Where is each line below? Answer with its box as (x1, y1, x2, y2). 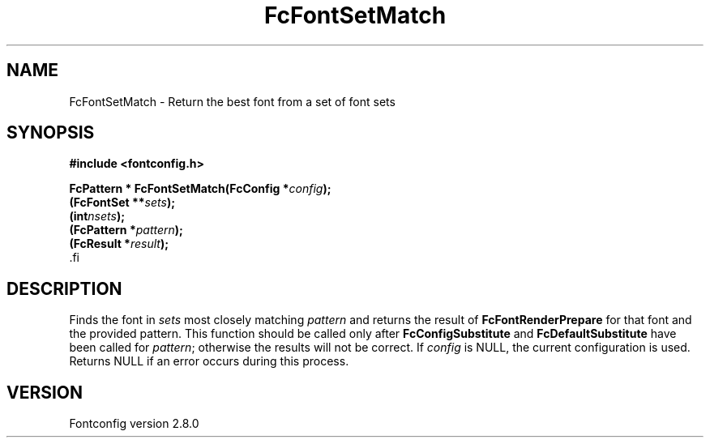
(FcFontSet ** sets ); (69, 195, 175, 210)
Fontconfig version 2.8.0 (69, 416, 199, 431)
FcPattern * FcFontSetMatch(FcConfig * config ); (69, 181, 331, 196)
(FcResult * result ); (69, 237, 169, 251)
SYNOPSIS (6, 122, 95, 143)
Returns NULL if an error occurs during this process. (69, 354, 349, 369)
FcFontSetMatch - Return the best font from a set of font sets (69, 94, 396, 109)
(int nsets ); (69, 209, 125, 224)
